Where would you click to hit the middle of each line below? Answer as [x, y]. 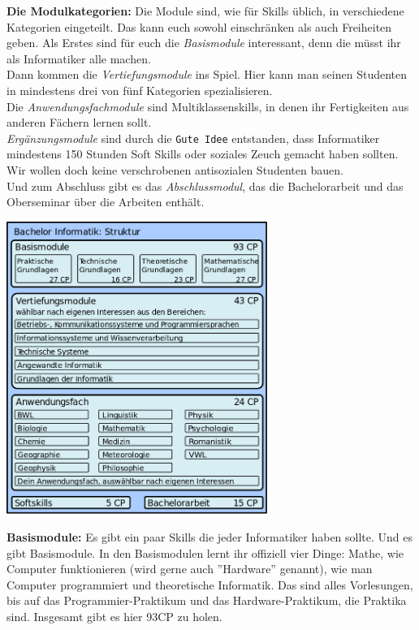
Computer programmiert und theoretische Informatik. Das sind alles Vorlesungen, [210, 584]
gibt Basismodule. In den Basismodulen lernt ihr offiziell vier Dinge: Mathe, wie [205, 552]
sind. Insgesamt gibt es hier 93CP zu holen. [114, 616]
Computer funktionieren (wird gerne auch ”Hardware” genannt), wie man [190, 569]
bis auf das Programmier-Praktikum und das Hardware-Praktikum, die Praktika [207, 600]
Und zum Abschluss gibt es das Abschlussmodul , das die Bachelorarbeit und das [205, 186]
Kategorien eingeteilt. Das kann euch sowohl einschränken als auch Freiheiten [199, 26]
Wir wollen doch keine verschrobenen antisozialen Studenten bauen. [175, 170]
